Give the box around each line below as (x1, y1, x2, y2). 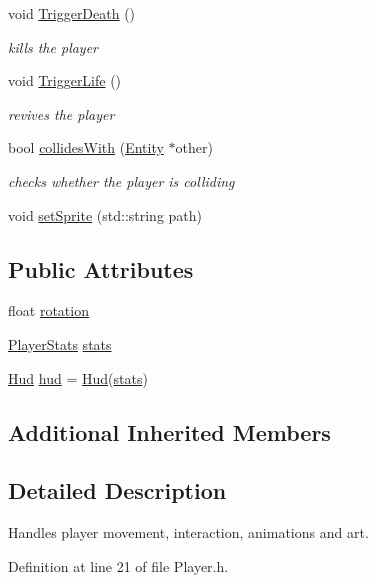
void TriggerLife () (8, 70, 122, 91)
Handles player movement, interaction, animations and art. (8, 522, 369, 543)
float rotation (8, 300, 89, 321)
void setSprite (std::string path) (8, 204, 203, 225)
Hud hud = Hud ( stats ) (8, 367, 148, 388)
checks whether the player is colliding (8, 170, 235, 191)
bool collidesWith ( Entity (8, 137, 164, 158)
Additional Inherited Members (8, 416, 331, 447)
